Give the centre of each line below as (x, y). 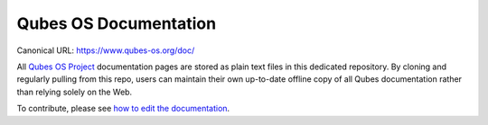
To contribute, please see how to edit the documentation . (123, 109)
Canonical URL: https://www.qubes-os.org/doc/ (106, 50)
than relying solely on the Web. (75, 92)
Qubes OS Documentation (117, 23)
